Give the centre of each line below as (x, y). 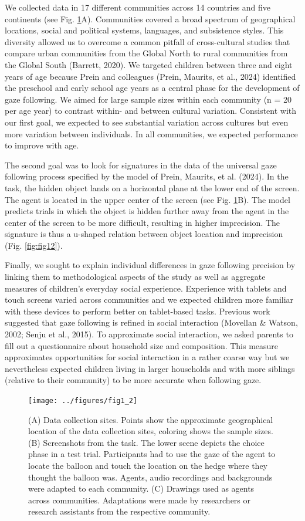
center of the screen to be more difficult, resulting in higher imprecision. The (143, 222)
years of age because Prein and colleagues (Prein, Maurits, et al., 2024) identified (150, 76)
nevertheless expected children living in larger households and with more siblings (150, 368)
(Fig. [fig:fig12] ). (34, 245)
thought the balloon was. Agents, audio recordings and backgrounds (150, 477)
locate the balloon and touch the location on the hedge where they (148, 466)
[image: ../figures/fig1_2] (83, 401)
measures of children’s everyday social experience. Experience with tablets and (146, 288)
